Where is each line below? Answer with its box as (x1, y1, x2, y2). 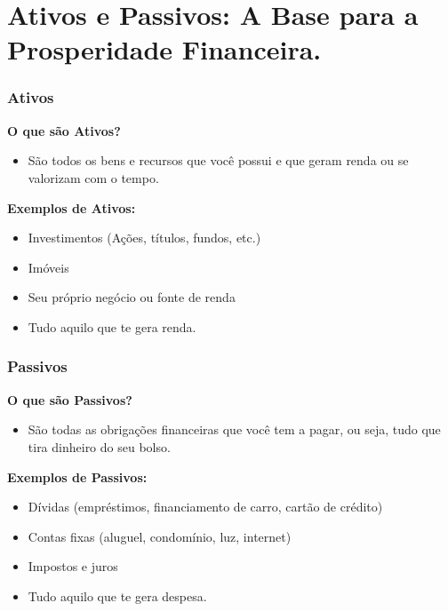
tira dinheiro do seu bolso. (28, 437, 171, 456)
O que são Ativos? (7, 121, 121, 139)
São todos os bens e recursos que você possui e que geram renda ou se (28, 151, 409, 170)
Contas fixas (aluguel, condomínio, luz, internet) (28, 527, 292, 545)
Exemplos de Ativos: (7, 198, 136, 217)
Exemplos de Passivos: (7, 467, 148, 486)
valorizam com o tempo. (28, 168, 159, 186)
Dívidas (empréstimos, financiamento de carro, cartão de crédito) (28, 497, 383, 516)
